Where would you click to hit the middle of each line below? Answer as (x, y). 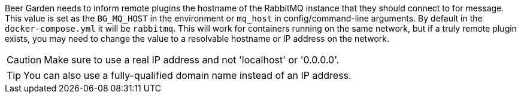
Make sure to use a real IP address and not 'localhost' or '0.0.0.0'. (192, 60)
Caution (24, 60)
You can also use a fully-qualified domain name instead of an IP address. (187, 75)
